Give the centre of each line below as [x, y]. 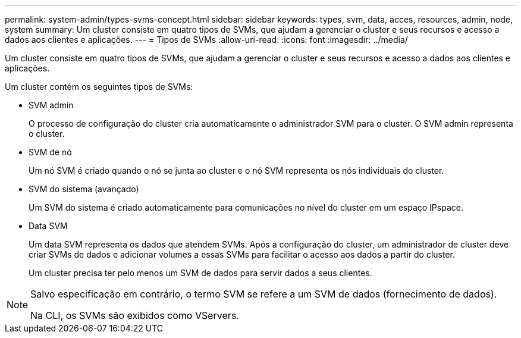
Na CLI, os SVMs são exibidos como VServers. [135, 315]
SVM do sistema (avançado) [84, 189]
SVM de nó [50, 152]
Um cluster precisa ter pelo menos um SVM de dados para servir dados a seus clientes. [200, 273]
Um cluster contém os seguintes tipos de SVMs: [99, 87]
